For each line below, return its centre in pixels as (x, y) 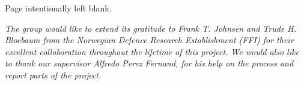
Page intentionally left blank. (58, 8)
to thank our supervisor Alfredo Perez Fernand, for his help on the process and (149, 63)
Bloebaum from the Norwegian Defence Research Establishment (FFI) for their (149, 40)
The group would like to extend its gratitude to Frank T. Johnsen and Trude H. (150, 28)
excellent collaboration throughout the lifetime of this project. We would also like (152, 51)
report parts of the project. (53, 75)
